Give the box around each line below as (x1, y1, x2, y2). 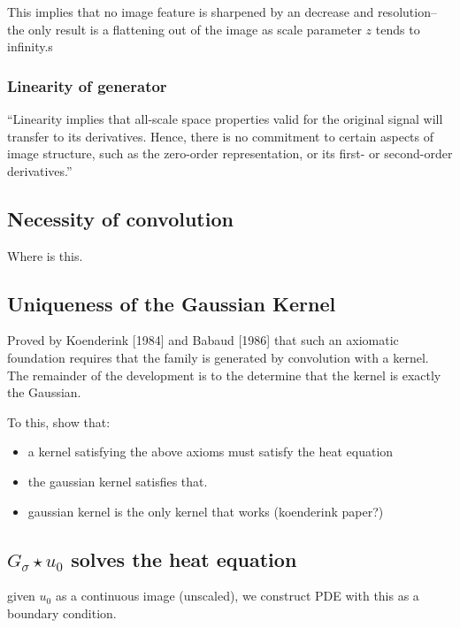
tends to (375, 19, 420, 38)
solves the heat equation (71, 545, 297, 572)
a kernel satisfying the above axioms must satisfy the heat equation (27, 442, 394, 461)
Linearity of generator (7, 74, 167, 96)
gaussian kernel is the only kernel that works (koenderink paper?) (27, 502, 384, 520)
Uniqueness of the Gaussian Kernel (7, 289, 336, 317)
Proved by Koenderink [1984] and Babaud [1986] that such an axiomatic (7, 331, 399, 349)
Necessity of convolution (7, 204, 234, 232)
